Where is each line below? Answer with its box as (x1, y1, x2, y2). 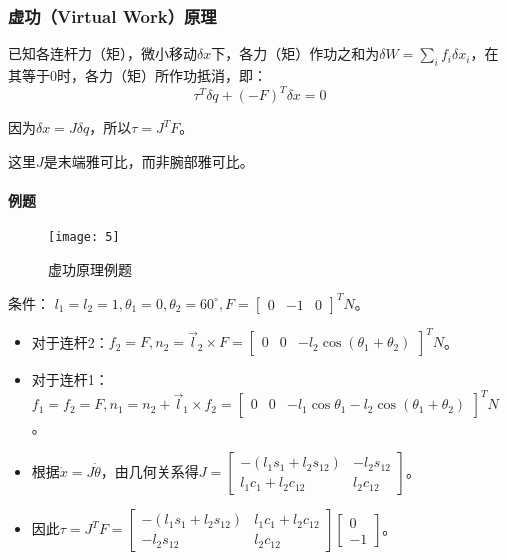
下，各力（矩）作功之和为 (211, 43, 380, 64)
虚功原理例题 (48, 258, 132, 279)
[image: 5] (48, 230, 120, 245)
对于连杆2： (31, 331, 109, 352)
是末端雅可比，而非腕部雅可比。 (43, 150, 254, 171)
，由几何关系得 (100, 461, 199, 482)
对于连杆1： (31, 369, 109, 390)
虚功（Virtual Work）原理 (8, 3, 217, 28)
